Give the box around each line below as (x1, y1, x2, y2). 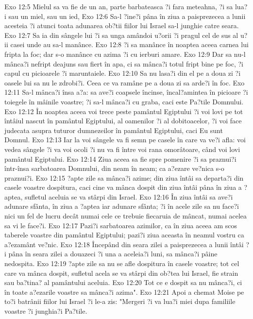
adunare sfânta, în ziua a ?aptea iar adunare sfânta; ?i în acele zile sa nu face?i (4, 201, 239, 211)
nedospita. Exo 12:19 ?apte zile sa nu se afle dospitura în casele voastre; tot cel (4, 258, 239, 269)
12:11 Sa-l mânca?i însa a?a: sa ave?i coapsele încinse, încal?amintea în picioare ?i (4, 87, 248, 97)
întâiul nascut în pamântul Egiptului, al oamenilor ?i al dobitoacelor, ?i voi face (4, 116, 242, 126)
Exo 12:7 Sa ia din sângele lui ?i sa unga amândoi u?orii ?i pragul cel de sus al (4, 30, 238, 40)
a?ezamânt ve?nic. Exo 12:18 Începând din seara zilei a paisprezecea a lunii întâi (4, 239, 244, 249)
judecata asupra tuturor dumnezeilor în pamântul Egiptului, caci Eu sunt (4, 125, 223, 135)
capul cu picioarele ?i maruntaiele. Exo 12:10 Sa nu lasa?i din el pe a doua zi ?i (4, 68, 241, 78)
